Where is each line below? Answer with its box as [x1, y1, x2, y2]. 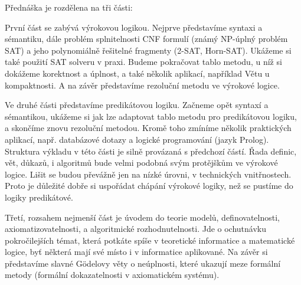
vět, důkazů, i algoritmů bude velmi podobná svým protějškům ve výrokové [5, 156, 278, 169]
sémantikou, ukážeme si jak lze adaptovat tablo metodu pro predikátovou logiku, [5, 110, 297, 122]
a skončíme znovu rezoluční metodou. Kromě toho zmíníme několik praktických [5, 122, 292, 134]
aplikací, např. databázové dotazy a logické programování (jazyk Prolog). [5, 133, 269, 145]
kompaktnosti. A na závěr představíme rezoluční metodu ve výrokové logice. [5, 78, 280, 91]
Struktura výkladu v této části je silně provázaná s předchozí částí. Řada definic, [5, 145, 297, 157]
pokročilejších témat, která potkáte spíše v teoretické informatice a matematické [5, 234, 295, 246]
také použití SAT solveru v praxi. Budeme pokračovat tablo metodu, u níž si [5, 55, 282, 68]
